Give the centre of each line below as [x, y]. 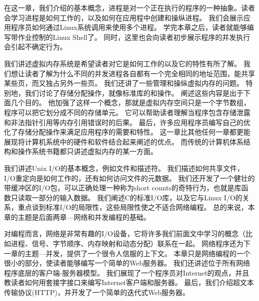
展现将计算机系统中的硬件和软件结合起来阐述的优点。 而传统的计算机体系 [124, 141]
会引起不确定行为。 [35, 47]
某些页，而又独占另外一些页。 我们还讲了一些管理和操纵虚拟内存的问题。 [124, 83]
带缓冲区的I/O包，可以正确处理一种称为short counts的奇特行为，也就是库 [123, 188]
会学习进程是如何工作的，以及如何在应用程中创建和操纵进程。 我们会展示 [124, 17]
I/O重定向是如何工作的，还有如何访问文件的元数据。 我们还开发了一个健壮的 [129, 178]
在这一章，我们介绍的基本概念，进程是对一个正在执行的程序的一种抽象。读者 [129, 7]
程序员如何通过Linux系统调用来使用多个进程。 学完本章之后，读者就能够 [129, 27]
